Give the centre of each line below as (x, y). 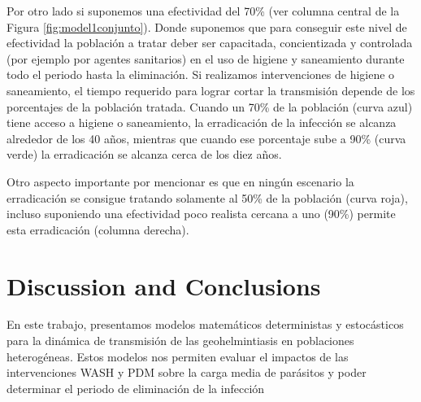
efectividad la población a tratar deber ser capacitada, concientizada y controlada (210, 43)
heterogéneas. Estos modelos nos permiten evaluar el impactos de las (178, 356)
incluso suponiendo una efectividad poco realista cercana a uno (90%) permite (201, 214)
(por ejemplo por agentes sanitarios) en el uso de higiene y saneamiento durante (206, 58)
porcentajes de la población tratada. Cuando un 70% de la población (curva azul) (210, 106)
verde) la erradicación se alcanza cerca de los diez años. (144, 154)
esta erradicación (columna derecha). (98, 229)
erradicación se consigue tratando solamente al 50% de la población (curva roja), (207, 197)
